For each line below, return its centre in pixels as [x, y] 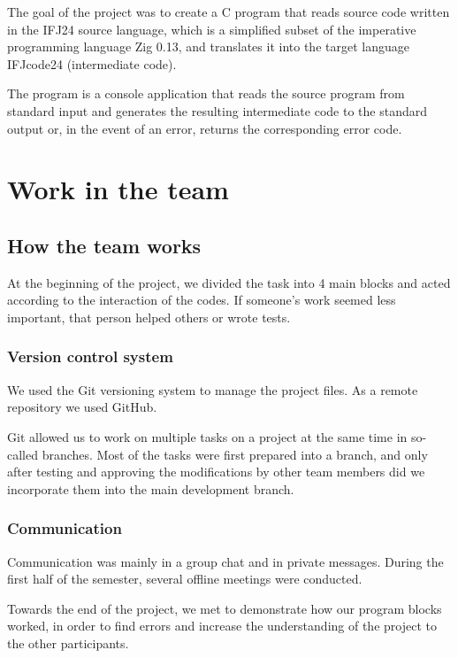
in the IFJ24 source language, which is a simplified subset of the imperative [212, 29]
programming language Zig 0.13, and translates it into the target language [208, 46]
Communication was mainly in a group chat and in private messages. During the [225, 561]
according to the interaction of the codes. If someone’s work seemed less [202, 300]
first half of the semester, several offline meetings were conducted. [185, 579]
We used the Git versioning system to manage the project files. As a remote [213, 389]
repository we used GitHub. [82, 407]
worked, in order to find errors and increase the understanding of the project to [222, 626]
